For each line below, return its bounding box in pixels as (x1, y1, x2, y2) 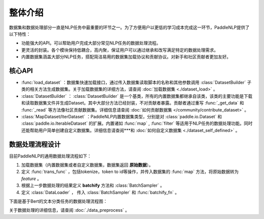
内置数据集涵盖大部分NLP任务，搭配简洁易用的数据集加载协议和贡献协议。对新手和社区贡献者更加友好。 (21, 54, 231, 60)
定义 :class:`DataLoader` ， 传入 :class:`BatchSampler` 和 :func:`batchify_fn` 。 (21, 189, 179, 195)
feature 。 (21, 175, 42, 181)
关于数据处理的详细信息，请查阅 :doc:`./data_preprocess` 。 (9, 207, 130, 213)
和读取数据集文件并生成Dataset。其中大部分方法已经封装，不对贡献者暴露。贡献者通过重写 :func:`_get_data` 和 (21, 100, 244, 106)
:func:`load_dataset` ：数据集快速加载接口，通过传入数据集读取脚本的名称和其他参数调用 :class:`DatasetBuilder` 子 (21, 80, 252, 86)
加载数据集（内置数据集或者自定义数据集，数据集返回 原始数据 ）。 (21, 162, 154, 168)
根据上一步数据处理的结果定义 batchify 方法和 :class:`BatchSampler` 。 (21, 182, 165, 188)
